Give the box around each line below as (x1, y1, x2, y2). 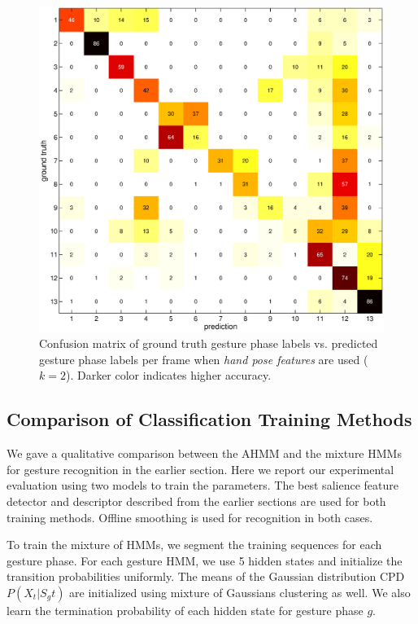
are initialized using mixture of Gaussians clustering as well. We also (69, 583, 411, 600)
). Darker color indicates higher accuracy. (65, 367, 272, 384)
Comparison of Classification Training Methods (7, 406, 412, 432)
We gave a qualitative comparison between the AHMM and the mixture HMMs (7, 445, 402, 462)
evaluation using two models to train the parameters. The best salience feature (7, 477, 398, 494)
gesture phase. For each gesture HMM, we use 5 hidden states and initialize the (7, 551, 403, 569)
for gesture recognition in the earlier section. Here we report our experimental (7, 460, 394, 477)
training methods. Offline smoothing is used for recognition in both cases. (7, 508, 373, 525)
